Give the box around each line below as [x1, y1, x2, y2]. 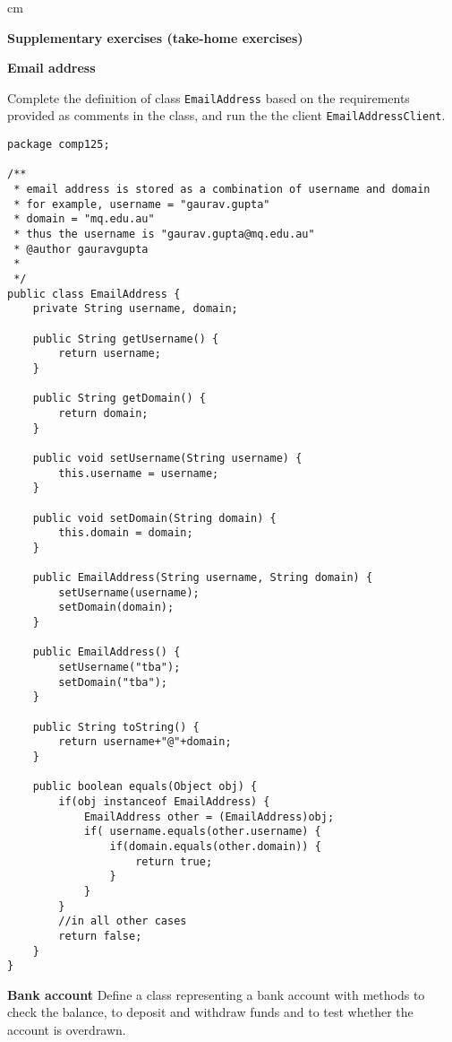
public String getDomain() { [32, 392, 206, 405]
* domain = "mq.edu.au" [13, 213, 155, 226]
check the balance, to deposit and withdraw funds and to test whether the [7, 1003, 414, 1021]
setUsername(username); [58, 586, 200, 599]
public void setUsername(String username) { [32, 451, 303, 465]
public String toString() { [32, 720, 200, 734]
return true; [135, 855, 213, 868]
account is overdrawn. [7, 1020, 126, 1039]
